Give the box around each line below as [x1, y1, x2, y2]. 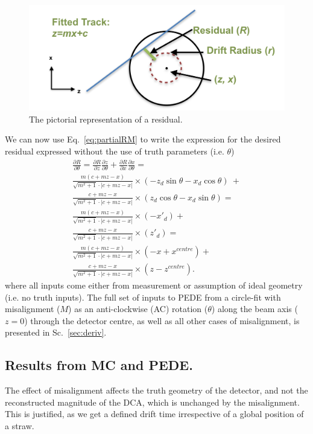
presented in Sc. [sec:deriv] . [5, 326, 107, 339]
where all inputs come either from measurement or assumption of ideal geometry [5, 278, 303, 291]
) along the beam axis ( [211, 302, 298, 315]
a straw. [5, 419, 34, 432]
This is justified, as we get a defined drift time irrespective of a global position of [5, 407, 304, 420]
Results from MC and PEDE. [5, 356, 193, 374]
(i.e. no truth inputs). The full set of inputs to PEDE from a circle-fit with [5, 290, 281, 303]
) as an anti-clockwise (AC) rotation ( [68, 302, 208, 315]
